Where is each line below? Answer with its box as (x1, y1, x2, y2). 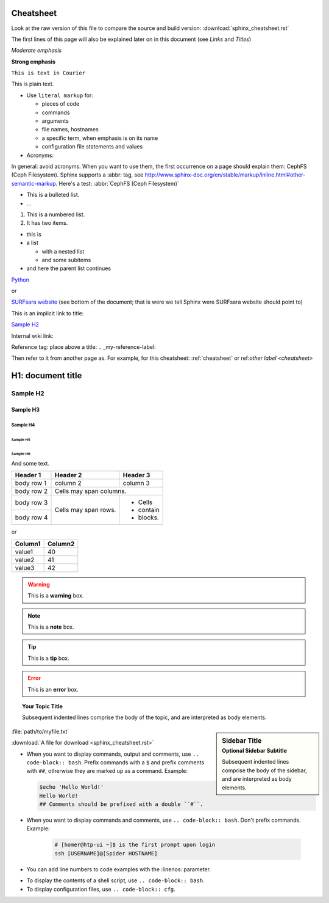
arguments (41, 117, 69, 125)
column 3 (122, 479, 150, 488)
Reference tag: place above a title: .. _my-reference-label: (11, 343, 156, 351)
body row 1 (15, 479, 47, 488)
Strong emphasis (11, 58, 56, 65)
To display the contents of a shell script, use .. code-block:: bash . (26, 877, 205, 884)
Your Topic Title (22, 703, 63, 710)
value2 (15, 555, 35, 564)
